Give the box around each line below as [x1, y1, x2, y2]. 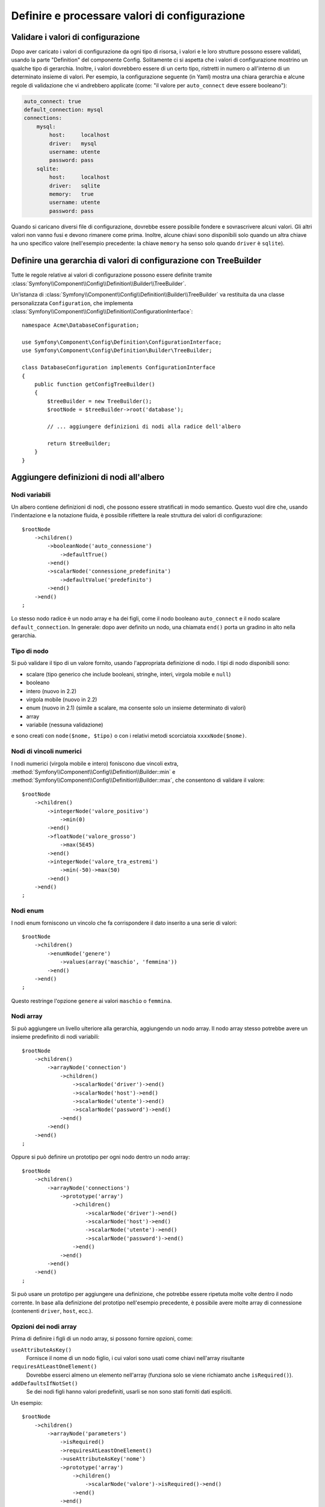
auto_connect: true [23, 98, 81, 105]
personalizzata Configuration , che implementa [11, 299, 134, 307]
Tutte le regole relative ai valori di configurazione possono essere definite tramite [11, 271, 212, 278]
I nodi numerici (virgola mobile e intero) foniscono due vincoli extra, [11, 760, 179, 767]
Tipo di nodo [11, 647, 49, 655]
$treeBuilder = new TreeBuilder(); [47, 398, 152, 404]
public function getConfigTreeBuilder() [34, 381, 156, 388]
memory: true [49, 190, 94, 197]
